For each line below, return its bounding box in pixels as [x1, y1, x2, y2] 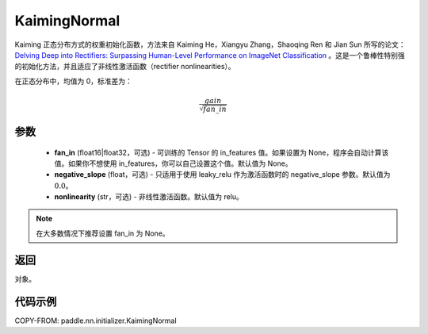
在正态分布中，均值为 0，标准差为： [14, 76, 132, 86]
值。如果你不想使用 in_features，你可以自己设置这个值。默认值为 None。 [54, 159, 292, 168]
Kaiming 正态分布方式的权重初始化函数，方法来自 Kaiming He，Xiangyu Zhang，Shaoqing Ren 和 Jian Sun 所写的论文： [14, 40, 406, 49]
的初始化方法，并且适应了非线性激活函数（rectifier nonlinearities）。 [14, 62, 235, 71]
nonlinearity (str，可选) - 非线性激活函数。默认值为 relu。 [54, 192, 243, 202]
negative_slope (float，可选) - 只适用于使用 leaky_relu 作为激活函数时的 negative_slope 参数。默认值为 [54, 170, 391, 179]
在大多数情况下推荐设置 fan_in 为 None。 [36, 228, 170, 238]
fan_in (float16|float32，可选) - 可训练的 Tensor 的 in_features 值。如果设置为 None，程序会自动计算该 [54, 148, 389, 157]
